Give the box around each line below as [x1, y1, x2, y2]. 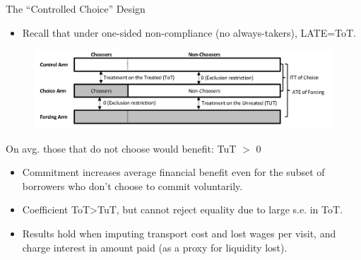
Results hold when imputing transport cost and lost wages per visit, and [22, 225, 336, 240]
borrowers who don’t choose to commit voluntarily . [22, 178, 243, 193]
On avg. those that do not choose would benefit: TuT [6, 141, 237, 155]
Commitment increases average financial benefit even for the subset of [22, 165, 325, 179]
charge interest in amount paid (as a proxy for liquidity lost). [22, 240, 288, 254]
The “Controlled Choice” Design [6, 1, 146, 16]
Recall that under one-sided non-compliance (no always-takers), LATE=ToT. [22, 25, 357, 40]
